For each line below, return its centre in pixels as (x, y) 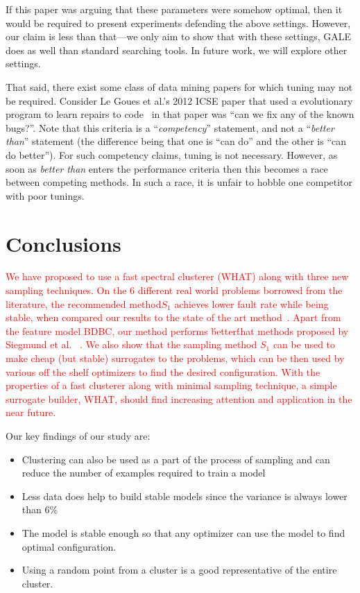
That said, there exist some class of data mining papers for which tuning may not (179, 86)
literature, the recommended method (84, 303)
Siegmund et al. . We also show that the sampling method (131, 344)
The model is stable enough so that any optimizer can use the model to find (183, 532)
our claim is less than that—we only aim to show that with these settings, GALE (179, 36)
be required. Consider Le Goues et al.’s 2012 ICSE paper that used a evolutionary (179, 100)
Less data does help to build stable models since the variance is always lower (185, 496)
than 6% (40, 509)
